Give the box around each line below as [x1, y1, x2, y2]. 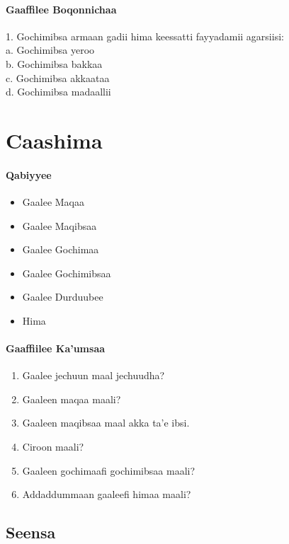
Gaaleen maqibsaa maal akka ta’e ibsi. [22, 415, 190, 430]
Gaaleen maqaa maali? [22, 391, 121, 406]
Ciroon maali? [22, 439, 84, 454]
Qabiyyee [6, 167, 52, 182]
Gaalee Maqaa [22, 194, 85, 209]
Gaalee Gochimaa [22, 242, 99, 257]
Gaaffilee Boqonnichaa [6, 1, 117, 16]
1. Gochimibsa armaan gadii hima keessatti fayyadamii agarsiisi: [6, 28, 284, 43]
